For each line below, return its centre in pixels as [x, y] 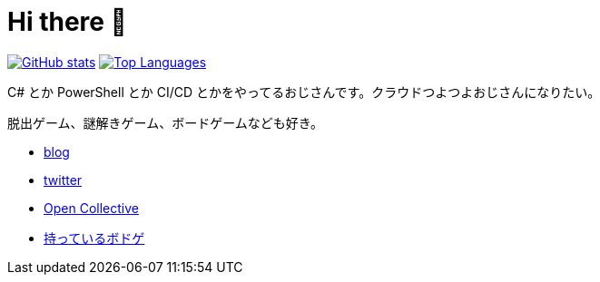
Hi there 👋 [67, 22]
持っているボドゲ [94, 238]
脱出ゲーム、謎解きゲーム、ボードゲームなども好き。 [166, 122]
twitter [63, 180]
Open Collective [91, 208]
